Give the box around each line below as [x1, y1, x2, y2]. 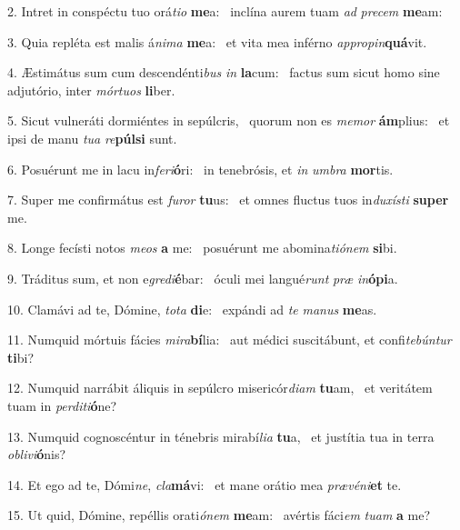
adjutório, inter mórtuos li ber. [7, 80, 175, 99]
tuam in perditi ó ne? [7, 395, 117, 415]
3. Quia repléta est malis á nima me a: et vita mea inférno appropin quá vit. [7, 32, 427, 51]
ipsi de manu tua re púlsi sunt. [7, 128, 177, 147]
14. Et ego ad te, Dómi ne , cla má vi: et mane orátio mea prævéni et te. [7, 475, 402, 494]
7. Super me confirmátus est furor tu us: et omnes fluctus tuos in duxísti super [7, 190, 449, 209]
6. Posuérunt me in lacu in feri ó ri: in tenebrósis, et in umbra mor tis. [7, 159, 394, 178]
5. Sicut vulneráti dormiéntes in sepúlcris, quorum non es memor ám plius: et [7, 111, 450, 130]
